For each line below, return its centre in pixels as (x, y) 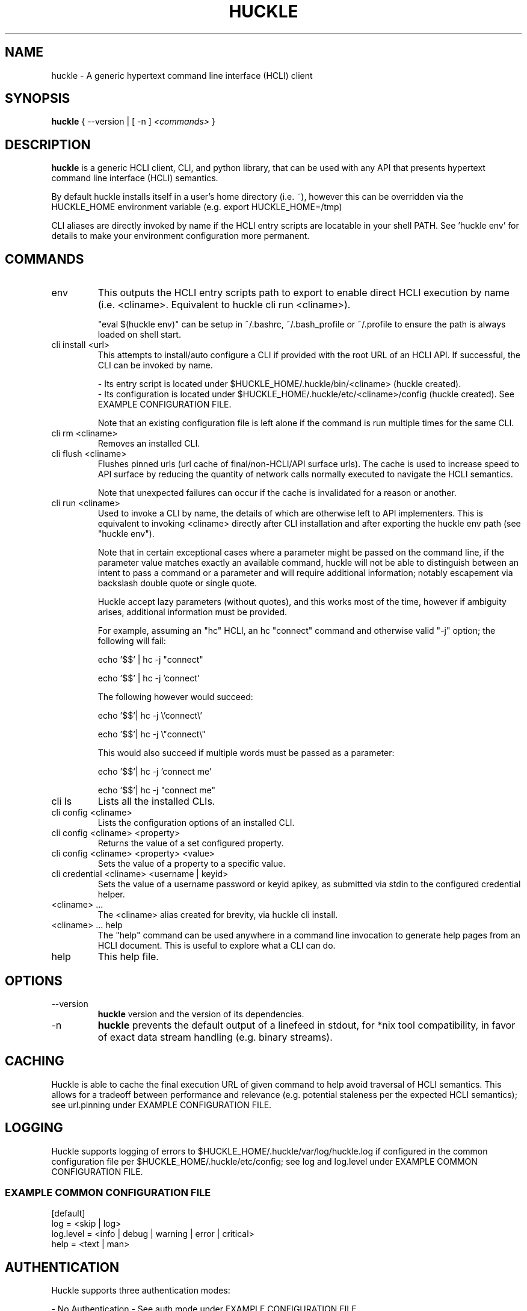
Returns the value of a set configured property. (191, 843)
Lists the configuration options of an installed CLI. (196, 823)
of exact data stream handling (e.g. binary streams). (215, 1037)
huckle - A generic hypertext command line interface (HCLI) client (182, 75)
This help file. (128, 957)
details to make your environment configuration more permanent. (180, 236)
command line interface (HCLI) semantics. (135, 178)
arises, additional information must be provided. (193, 612)
